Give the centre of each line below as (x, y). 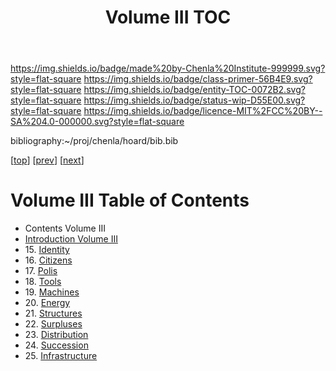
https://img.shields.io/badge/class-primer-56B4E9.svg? (198, 79)
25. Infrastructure (61, 356)
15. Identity (47, 250)
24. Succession (56, 345)
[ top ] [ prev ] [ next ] (47, 160)
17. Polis (41, 271)
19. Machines (52, 292)
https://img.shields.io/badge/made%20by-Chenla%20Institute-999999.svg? (168, 68)
